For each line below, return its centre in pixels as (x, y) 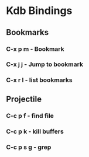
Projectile (24, 99)
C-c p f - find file (30, 116)
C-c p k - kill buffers (35, 131)
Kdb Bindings (39, 11)
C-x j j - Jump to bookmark (45, 64)
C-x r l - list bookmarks (39, 80)
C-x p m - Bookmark (35, 49)
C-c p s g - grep (29, 147)
